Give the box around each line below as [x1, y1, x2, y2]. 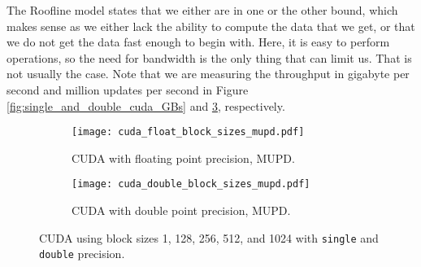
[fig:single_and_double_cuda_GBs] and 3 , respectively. [7, 97, 285, 114]
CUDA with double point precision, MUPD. [72, 202, 291, 219]
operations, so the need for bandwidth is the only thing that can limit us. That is [7, 49, 412, 66]
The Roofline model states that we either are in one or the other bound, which [7, 2, 398, 18]
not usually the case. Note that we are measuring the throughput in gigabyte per [7, 65, 410, 82]
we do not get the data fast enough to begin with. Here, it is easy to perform [7, 33, 390, 50]
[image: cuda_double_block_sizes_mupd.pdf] [72, 178, 310, 190]
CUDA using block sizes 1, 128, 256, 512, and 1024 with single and [39, 229, 379, 246]
